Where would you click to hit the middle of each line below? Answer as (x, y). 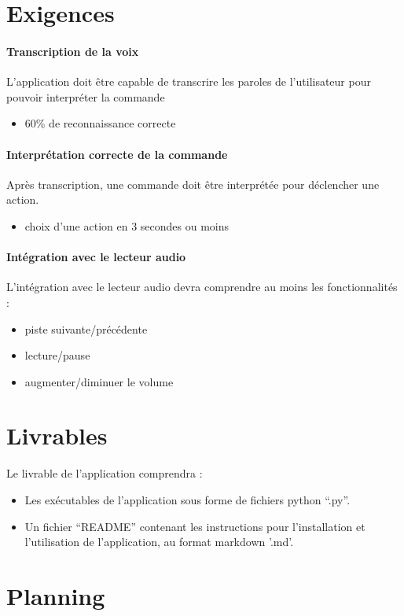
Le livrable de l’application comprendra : (105, 473)
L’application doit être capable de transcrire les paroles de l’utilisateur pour (189, 81)
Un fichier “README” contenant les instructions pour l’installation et (195, 526)
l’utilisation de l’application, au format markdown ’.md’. (159, 542)
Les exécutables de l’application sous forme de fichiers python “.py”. (187, 500)
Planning (56, 595)
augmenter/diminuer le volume (99, 381)
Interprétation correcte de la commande (117, 154)
